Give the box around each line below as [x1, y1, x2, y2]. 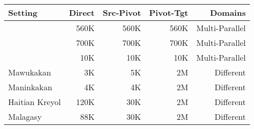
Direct [69, 7, 95, 18]
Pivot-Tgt [149, 7, 188, 18]
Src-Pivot [103, 7, 141, 18]
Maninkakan [8, 81, 52, 93]
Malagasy [8, 111, 42, 122]
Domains [210, 7, 246, 18]
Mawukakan [8, 66, 51, 78]
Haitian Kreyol [8, 96, 61, 108]
